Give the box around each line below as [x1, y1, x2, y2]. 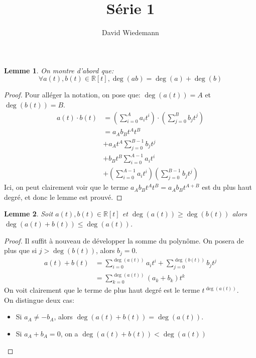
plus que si [4, 245, 37, 256]
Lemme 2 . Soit [4, 208, 53, 219]
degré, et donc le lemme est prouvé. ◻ [4, 191, 122, 202]
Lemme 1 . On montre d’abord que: [4, 65, 114, 75]
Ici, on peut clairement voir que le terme [4, 182, 129, 192]
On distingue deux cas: [4, 294, 74, 305]
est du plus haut [202, 182, 252, 192]
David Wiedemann [102, 27, 159, 38]
